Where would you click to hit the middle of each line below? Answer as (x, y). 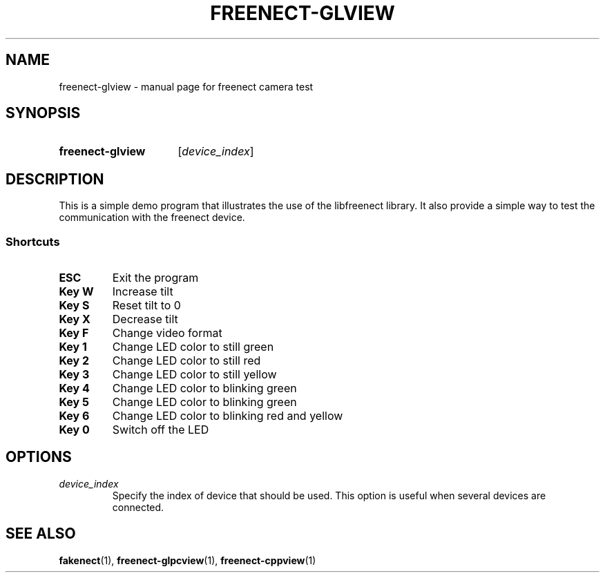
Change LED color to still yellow (194, 375)
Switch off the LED (161, 430)
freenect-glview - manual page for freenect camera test (186, 86)
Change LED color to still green (193, 347)
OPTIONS (39, 457)
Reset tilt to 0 (146, 306)
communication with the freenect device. (152, 218)
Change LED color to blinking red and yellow (228, 416)
